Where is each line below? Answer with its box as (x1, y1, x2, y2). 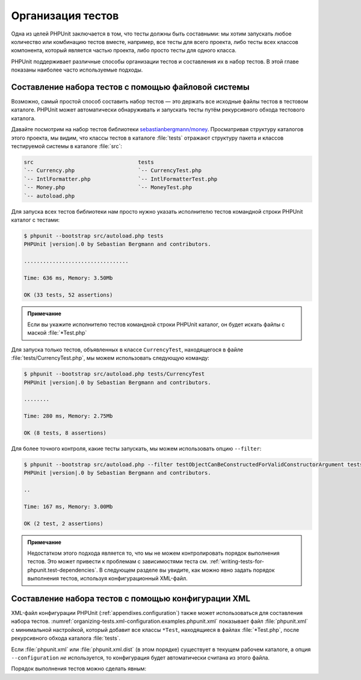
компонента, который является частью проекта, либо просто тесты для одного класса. (11, 47, 237, 54)
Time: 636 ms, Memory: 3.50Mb (23, 274, 113, 281)
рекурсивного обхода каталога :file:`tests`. (11, 635, 120, 642)
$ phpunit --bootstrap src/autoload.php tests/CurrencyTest (23, 371, 205, 377)
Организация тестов (11, 9, 119, 22)
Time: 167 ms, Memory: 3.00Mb (23, 503, 113, 510)
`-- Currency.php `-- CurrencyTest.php (23, 167, 202, 174)
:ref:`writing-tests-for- (209, 558, 265, 565)
